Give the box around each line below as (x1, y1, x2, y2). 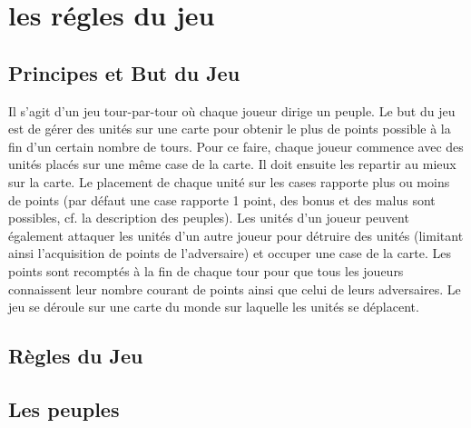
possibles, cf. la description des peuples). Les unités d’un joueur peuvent (8, 208, 409, 227)
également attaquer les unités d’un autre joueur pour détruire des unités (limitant (8, 225, 464, 244)
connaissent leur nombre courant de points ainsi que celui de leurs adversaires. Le (8, 279, 461, 298)
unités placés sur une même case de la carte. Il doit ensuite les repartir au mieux (8, 154, 456, 174)
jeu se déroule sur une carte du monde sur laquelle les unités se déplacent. (8, 297, 419, 316)
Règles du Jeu (8, 342, 143, 370)
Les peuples (8, 394, 120, 423)
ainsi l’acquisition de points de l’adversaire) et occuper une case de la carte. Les (8, 244, 452, 263)
